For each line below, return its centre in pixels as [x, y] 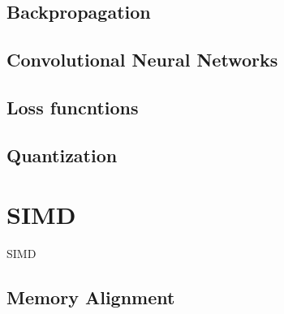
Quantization [62, 155]
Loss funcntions [73, 107]
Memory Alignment [91, 297]
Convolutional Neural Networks [142, 60]
